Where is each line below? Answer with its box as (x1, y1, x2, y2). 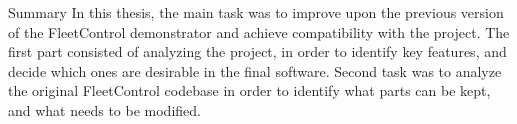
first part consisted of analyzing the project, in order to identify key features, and (8, 41, 507, 62)
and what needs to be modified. (8, 99, 201, 120)
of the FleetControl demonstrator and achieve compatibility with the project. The (8, 21, 510, 42)
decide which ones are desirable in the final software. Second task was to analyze (8, 60, 502, 81)
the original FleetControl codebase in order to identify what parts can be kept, (8, 80, 491, 101)
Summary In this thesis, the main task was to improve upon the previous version (8, 2, 504, 22)
